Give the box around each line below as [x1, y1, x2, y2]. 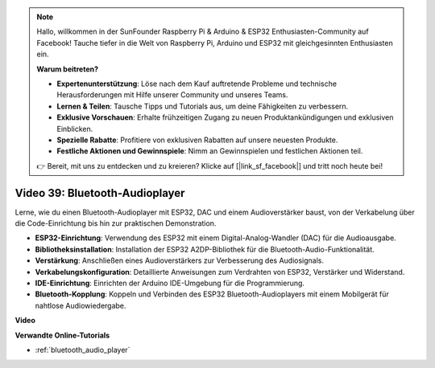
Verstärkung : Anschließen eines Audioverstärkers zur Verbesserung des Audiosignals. [35, 256, 325, 265]
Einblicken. [56, 124, 93, 133]
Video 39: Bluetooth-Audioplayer [14, 186, 185, 200]
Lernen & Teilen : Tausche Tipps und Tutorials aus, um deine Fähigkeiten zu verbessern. [56, 101, 349, 111]
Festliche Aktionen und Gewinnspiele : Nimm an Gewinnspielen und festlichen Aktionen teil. [56, 146, 363, 156]
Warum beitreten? [36, 64, 99, 74]
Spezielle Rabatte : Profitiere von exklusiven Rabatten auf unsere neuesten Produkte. [56, 135, 338, 145]
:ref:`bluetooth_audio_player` [35, 345, 130, 354]
